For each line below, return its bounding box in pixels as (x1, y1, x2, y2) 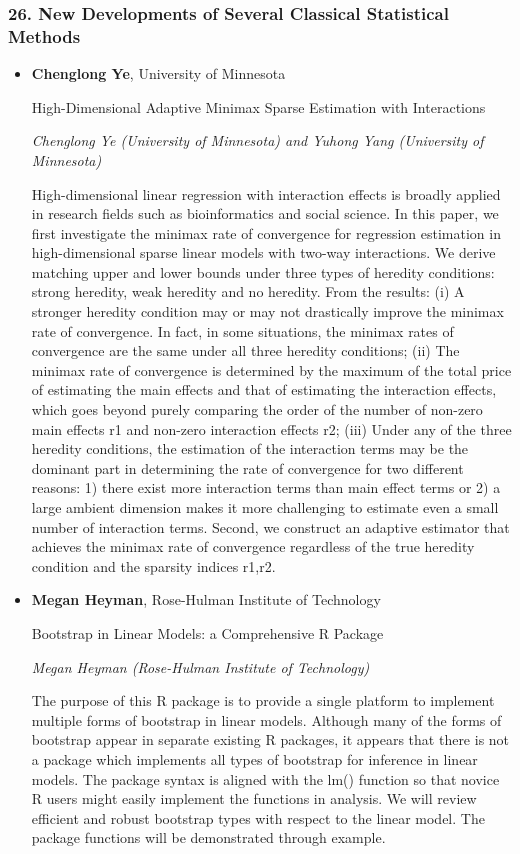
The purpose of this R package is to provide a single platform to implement (31, 690, 495, 711)
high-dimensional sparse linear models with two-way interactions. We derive (31, 242, 496, 263)
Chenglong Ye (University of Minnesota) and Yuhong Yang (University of (31, 130, 484, 151)
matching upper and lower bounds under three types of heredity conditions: (31, 261, 495, 282)
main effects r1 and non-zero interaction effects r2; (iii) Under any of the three (31, 418, 512, 439)
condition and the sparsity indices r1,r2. (31, 555, 276, 576)
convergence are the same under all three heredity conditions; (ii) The (31, 340, 460, 361)
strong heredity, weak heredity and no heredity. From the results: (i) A (31, 281, 465, 302)
